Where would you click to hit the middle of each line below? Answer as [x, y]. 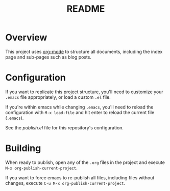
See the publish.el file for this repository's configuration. [65, 127]
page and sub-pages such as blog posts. [48, 57]
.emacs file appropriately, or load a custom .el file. [58, 97]
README [86, 9]
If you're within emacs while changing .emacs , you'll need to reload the [79, 107]
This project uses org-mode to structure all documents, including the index [84, 51]
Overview [26, 37]
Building [23, 148]
